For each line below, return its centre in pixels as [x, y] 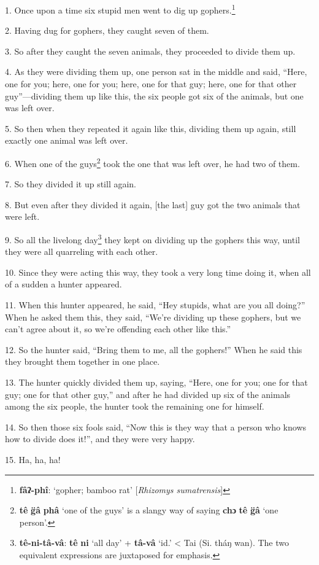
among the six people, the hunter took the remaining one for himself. [135, 406]
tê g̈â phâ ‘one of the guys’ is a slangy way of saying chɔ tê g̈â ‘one [149, 510]
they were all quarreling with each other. [82, 251]
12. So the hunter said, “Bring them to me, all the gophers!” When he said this [154, 349]
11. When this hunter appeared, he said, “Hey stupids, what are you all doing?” [155, 305]
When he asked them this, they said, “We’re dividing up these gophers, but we [153, 317]
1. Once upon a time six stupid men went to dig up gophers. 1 [120, 9]
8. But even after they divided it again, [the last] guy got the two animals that [153, 204]
